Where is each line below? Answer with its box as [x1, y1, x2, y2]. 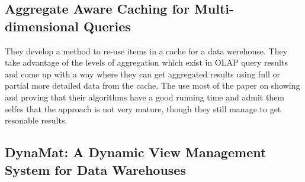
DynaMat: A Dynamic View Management [5, 143, 267, 161]
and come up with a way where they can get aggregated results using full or [5, 67, 281, 80]
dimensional [5, 17, 79, 35]
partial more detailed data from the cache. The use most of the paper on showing [5, 79, 300, 92]
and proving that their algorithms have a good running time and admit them [5, 90, 285, 103]
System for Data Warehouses [5, 160, 186, 178]
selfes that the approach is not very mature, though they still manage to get [5, 102, 281, 115]
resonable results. [5, 114, 68, 126]
